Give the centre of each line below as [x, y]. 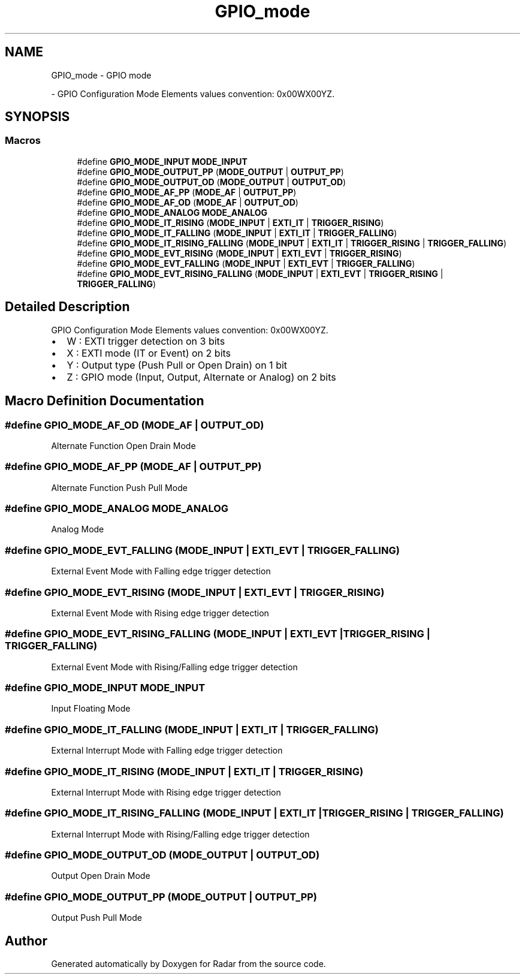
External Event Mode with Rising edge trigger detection [160, 613]
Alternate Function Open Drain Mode [123, 445]
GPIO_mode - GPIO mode [101, 75]
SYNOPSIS [37, 117]
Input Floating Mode [91, 709]
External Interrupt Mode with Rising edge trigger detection [166, 792]
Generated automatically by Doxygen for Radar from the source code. [188, 963]
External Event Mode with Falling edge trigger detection [161, 571]
